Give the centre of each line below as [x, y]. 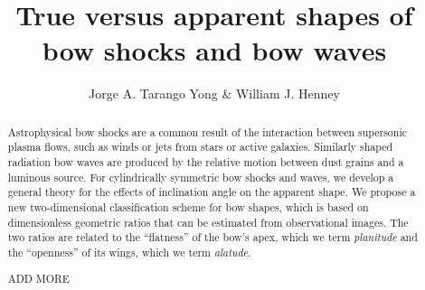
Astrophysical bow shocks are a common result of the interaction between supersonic [207, 131]
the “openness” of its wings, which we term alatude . [129, 252]
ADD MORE [38, 278]
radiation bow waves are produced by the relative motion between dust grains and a [206, 162]
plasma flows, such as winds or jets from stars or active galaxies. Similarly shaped [200, 147]
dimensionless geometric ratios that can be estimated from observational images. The [208, 222]
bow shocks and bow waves [214, 50]
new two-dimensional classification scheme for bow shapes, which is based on [188, 206]
